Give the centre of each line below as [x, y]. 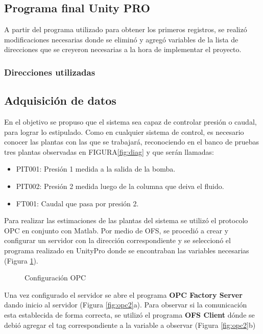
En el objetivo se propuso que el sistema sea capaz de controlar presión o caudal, [130, 122]
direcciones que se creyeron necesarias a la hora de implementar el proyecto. [123, 49]
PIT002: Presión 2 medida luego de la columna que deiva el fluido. [120, 186]
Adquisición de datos [60, 100]
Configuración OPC [55, 278]
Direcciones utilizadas [50, 72]
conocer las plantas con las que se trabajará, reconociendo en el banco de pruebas [132, 142]
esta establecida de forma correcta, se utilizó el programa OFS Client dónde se [129, 314]
